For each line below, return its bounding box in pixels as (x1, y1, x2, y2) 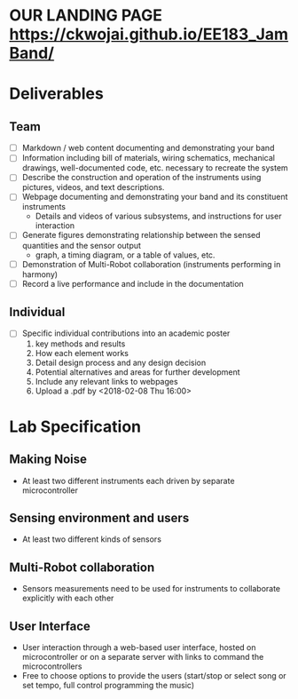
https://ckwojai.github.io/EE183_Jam (9, 24, 289, 44)
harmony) (21, 268, 59, 280)
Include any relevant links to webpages (35, 376, 179, 386)
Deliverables (9, 83, 104, 104)
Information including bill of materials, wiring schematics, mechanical (21, 153, 275, 163)
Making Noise (9, 452, 87, 467)
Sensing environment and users (9, 510, 190, 525)
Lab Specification (9, 417, 142, 436)
